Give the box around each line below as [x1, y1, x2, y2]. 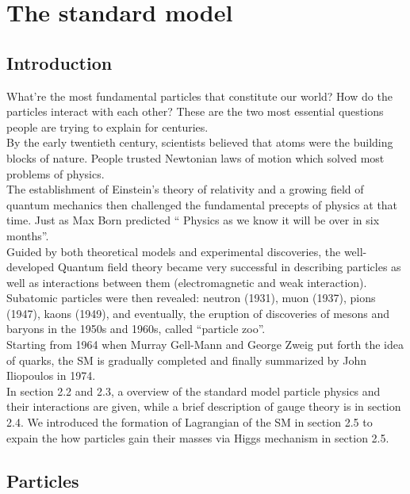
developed [6, 258, 55, 275]
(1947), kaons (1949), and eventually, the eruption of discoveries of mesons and [6, 304, 390, 321]
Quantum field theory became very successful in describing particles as [57, 258, 401, 275]
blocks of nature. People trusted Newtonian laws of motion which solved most [6, 149, 385, 166]
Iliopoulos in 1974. [6, 367, 96, 384]
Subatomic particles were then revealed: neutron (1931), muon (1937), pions [6, 289, 376, 306]
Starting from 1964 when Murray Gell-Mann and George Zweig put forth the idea [6, 336, 404, 353]
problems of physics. [6, 165, 105, 182]
